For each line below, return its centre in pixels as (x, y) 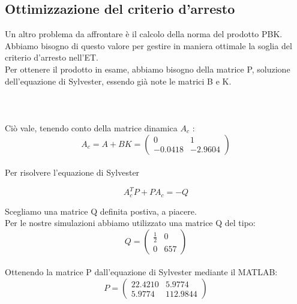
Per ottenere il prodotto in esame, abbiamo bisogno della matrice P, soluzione (148, 69)
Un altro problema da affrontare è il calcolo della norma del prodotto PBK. (144, 34)
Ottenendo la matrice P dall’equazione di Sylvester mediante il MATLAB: (141, 272)
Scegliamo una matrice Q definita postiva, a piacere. (101, 211)
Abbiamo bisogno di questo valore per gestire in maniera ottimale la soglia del (148, 45)
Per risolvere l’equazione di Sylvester (72, 172)
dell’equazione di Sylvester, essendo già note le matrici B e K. (118, 81)
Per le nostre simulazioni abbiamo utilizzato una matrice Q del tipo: (130, 223)
